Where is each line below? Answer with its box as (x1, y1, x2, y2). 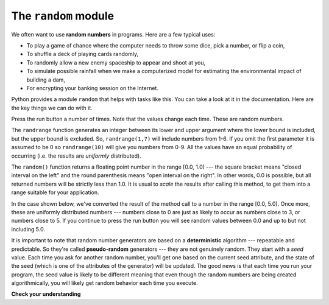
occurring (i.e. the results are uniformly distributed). (11, 152, 141, 160)
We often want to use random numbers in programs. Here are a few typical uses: (11, 30, 216, 38)
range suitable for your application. (11, 189, 100, 196)
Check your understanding (11, 290, 81, 298)
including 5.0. (11, 225, 46, 233)
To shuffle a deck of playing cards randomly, (26, 51, 139, 58)
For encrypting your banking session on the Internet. (26, 84, 158, 91)
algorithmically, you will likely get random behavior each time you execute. (11, 279, 198, 287)
